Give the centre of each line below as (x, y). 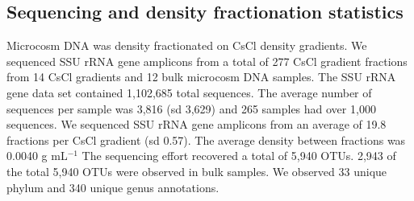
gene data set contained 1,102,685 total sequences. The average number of (189, 92)
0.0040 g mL (37, 156)
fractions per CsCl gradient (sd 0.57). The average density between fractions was (206, 139)
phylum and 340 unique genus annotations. (113, 187)
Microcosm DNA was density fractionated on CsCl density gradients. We (187, 45)
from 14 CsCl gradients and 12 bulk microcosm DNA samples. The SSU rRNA (201, 77)
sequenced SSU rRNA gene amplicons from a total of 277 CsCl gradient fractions (207, 61)
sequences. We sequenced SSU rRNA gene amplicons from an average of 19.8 (197, 124)
